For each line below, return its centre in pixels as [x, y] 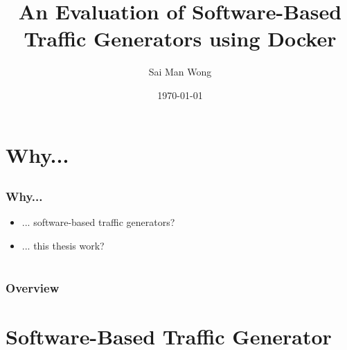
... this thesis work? [63, 245]
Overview [33, 287]
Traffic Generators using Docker [180, 38]
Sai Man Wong [180, 72]
